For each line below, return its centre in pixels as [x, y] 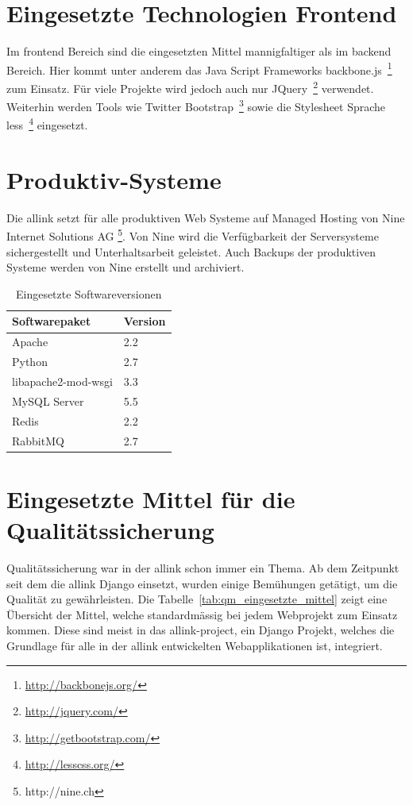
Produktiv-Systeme [114, 179]
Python [30, 362]
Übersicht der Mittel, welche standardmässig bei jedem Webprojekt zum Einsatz [202, 614]
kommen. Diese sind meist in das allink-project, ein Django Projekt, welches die [201, 630]
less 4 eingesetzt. [47, 124]
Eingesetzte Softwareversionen [89, 293]
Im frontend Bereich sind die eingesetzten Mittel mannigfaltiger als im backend [199, 51]
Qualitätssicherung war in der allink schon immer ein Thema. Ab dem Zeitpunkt [203, 567]
